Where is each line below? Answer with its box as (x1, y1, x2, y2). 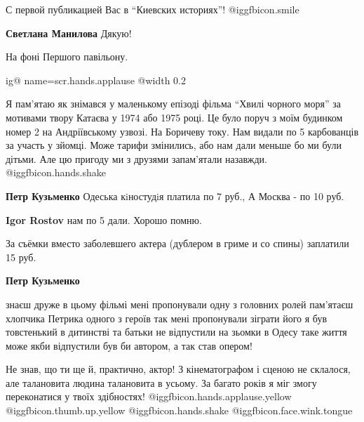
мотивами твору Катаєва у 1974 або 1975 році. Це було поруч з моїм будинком (6, 110, 343, 124)
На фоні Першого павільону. (6, 49, 128, 64)
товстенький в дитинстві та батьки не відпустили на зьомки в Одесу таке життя (6, 324, 347, 339)
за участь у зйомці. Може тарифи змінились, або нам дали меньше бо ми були (6, 138, 342, 152)
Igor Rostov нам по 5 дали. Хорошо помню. (6, 212, 202, 227)
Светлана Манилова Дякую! (6, 25, 132, 40)
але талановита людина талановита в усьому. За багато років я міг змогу (6, 375, 317, 390)
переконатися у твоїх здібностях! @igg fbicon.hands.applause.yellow (6, 389, 292, 404)
